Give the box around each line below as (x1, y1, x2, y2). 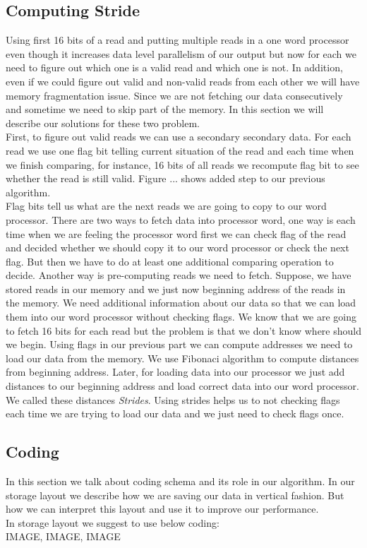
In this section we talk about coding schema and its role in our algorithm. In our (6, 474, 355, 489)
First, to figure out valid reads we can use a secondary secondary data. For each (6, 129, 351, 144)
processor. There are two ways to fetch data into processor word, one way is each (6, 212, 356, 227)
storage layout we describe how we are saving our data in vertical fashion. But (6, 487, 344, 502)
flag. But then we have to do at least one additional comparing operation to (6, 254, 334, 268)
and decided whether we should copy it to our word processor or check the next (6, 240, 349, 255)
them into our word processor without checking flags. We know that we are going (6, 309, 357, 324)
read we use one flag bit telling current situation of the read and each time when (6, 143, 354, 157)
